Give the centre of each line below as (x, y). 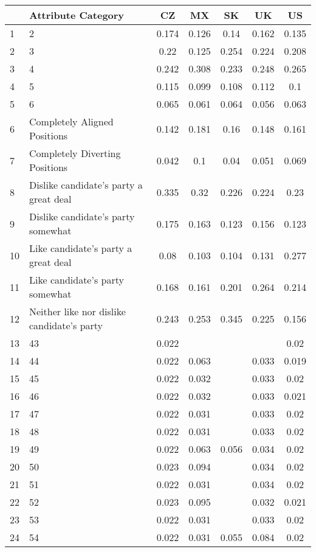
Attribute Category (77, 15)
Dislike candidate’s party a (86, 185)
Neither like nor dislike (77, 311)
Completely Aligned (71, 121)
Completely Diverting (75, 153)
